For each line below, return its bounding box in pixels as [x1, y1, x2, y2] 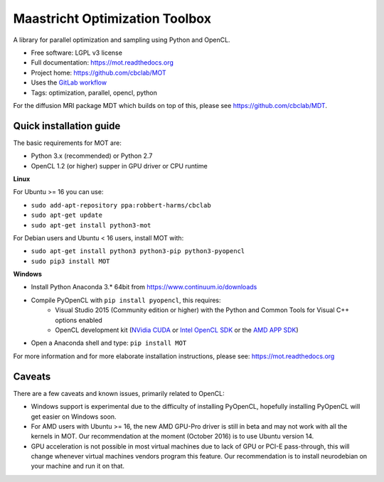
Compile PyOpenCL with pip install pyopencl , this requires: [31, 296, 221, 304]
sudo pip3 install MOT [31, 257, 110, 265]
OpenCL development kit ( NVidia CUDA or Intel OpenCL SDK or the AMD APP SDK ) [55, 326, 299, 334]
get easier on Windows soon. [31, 412, 117, 421]
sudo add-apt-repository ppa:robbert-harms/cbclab [31, 201, 211, 209]
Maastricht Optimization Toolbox [13, 11, 211, 26]
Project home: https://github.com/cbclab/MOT [31, 68, 166, 77]
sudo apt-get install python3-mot [31, 221, 151, 229]
